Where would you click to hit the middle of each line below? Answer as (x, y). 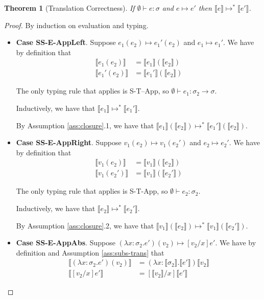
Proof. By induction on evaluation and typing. (76, 25)
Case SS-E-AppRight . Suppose (69, 142)
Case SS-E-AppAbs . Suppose (66, 243)
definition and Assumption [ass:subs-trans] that (90, 252)
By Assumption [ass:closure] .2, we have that (85, 225)
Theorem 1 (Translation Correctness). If (69, 8)
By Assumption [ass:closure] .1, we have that (85, 125)
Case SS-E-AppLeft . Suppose (66, 42)
